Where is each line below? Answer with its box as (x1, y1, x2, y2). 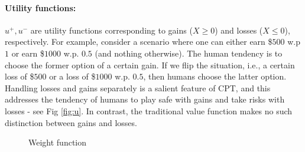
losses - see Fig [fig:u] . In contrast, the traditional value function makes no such (5, 104, 293, 117)
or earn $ (11, 47, 44, 59)
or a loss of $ (49, 70, 96, 82)
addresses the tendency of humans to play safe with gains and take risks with (5, 93, 285, 105)
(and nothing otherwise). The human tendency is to (95, 47, 283, 59)
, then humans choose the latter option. (143, 70, 287, 82)
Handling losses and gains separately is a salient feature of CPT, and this (5, 81, 271, 94)
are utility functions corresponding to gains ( (30, 24, 193, 36)
